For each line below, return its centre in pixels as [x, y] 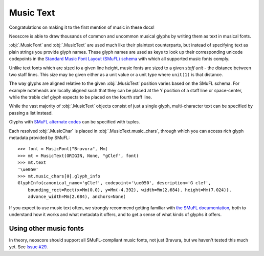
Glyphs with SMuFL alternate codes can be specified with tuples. [75, 122]
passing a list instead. [31, 113]
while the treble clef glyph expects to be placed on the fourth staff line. [80, 97]
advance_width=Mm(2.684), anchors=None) [77, 197]
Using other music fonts [46, 228]
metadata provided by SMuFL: [40, 138]
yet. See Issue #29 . [29, 247]
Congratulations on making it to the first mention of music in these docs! [82, 27]
